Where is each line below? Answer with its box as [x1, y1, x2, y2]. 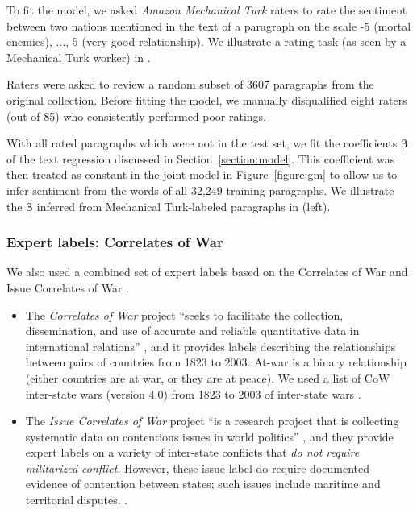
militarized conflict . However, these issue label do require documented [25, 459, 370, 476]
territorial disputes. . [25, 491, 128, 508]
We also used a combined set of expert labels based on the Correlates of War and [6, 263, 408, 280]
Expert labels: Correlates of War [6, 232, 223, 252]
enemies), [6, 33, 52, 50]
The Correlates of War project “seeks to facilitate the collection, [25, 306, 344, 323]
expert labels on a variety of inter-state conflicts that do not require [25, 444, 360, 461]
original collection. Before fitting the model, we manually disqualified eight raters [6, 91, 407, 108]
